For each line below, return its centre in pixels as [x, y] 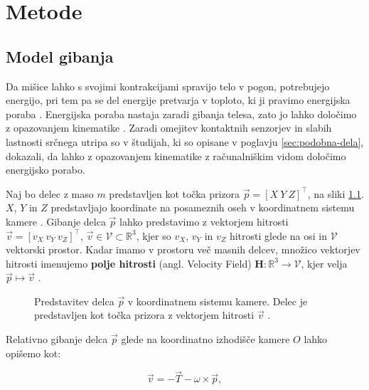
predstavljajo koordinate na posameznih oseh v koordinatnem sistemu [203, 207]
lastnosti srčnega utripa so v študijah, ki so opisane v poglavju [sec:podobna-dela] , [185, 141]
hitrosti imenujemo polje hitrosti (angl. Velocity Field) [129, 263]
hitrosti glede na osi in [278, 235]
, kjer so [154, 235]
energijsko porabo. [46, 170]
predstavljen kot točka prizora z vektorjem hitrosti [144, 315]
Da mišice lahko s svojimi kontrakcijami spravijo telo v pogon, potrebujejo [168, 86]
